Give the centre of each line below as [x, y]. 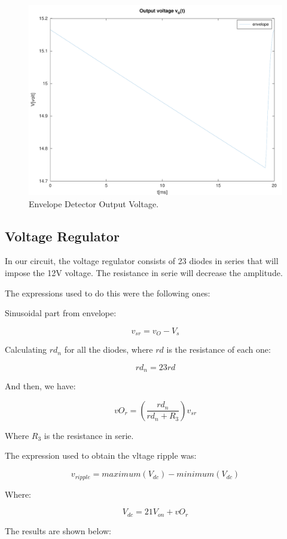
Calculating [26, 349]
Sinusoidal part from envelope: [61, 313]
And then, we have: [40, 386]
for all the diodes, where [109, 349]
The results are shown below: [58, 530]
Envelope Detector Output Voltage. [94, 203]
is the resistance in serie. [89, 435]
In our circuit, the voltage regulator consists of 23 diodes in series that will [142, 261]
